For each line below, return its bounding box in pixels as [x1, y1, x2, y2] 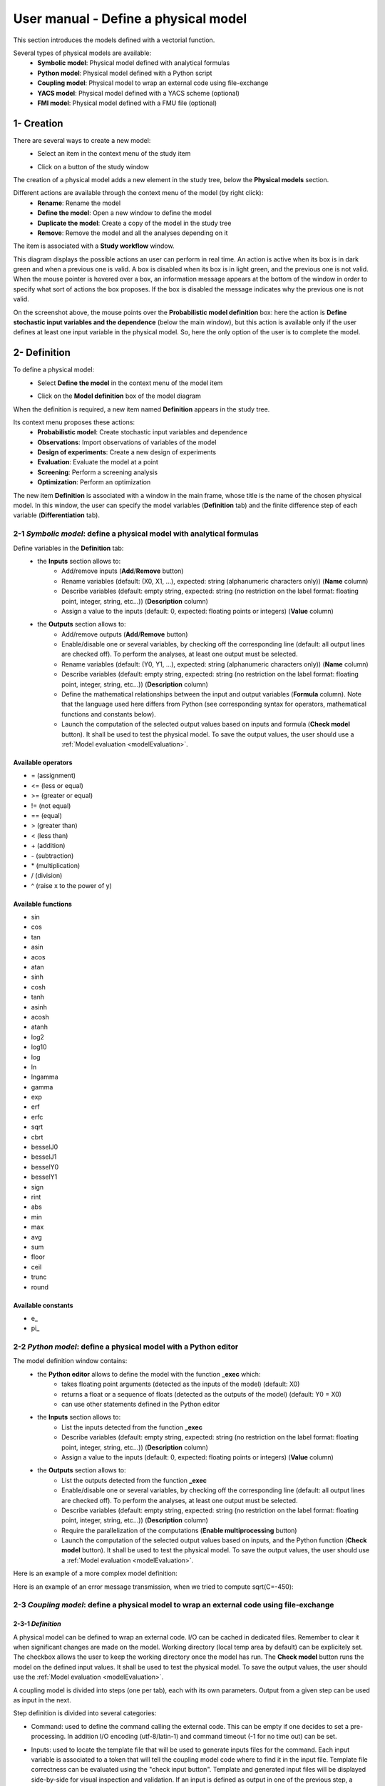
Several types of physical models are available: [13, 49, 152, 57]
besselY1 [31, 1172, 58, 1182]
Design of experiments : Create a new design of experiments [37, 448, 217, 457]
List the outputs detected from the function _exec [61, 1476, 207, 1485]
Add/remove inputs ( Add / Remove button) [61, 567, 184, 575]
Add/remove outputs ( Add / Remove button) [61, 629, 188, 639]
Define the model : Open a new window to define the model [37, 209, 212, 217]
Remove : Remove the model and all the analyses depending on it [37, 229, 228, 237]
